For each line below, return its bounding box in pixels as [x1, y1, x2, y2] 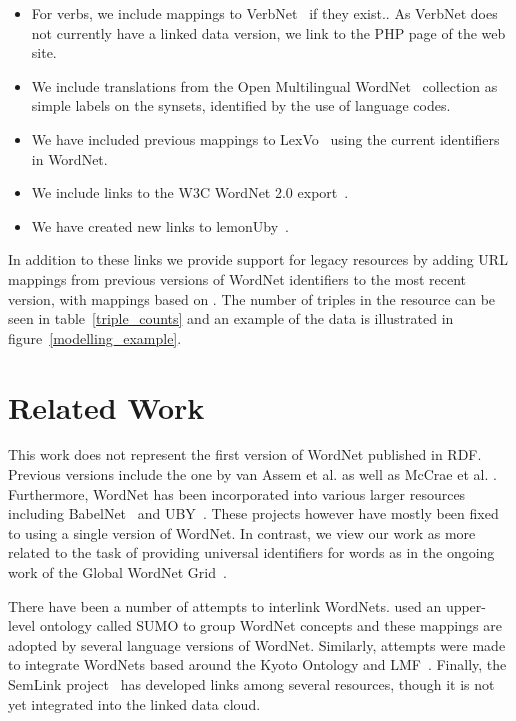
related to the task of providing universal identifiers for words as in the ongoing [8, 542, 495, 563]
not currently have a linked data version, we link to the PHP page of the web [31, 22, 506, 43]
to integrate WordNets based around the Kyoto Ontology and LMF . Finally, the [8, 654, 507, 675]
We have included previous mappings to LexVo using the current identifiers [31, 128, 500, 149]
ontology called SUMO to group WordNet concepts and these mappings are [39, 615, 502, 636]
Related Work [8, 386, 205, 427]
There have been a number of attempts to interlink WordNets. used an [8, 595, 442, 616]
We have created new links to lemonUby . [31, 215, 289, 236]
